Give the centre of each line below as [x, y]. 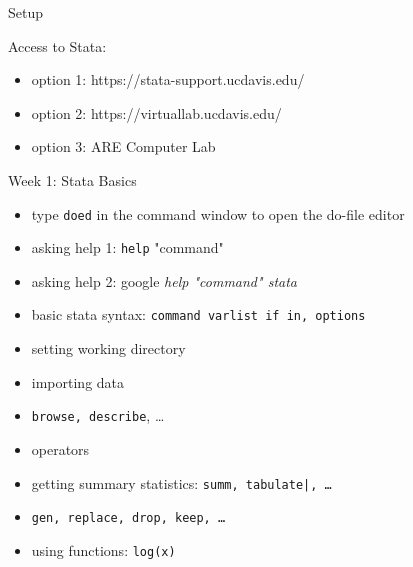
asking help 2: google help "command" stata [164, 280]
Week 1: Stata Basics [72, 179]
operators [60, 448]
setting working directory [108, 348]
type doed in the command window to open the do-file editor [218, 213]
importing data [78, 381]
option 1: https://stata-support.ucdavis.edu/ [168, 79]
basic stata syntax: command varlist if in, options [198, 314]
